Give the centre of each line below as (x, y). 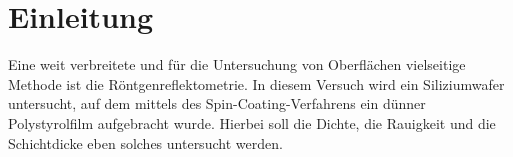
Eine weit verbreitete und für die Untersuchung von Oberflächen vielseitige (237, 64)
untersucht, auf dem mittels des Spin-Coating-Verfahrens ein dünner (217, 103)
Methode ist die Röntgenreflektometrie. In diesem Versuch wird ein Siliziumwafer (256, 83)
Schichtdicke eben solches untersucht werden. (145, 142)
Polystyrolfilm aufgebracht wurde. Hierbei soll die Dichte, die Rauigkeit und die (252, 122)
